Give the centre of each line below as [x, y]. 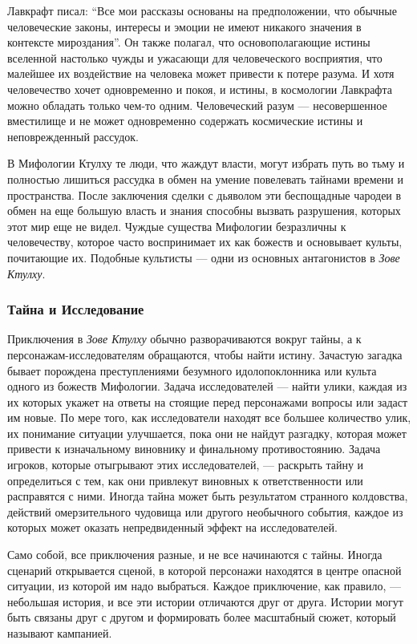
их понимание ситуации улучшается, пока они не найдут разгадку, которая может [207, 433]
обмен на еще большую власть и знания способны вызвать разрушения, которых [204, 211]
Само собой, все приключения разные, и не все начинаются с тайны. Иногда [195, 555]
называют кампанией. [60, 633]
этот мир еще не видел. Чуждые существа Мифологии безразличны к [177, 226]
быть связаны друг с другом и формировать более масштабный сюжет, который [202, 617]
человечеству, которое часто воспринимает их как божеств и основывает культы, [205, 242]
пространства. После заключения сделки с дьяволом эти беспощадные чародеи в [204, 194]
